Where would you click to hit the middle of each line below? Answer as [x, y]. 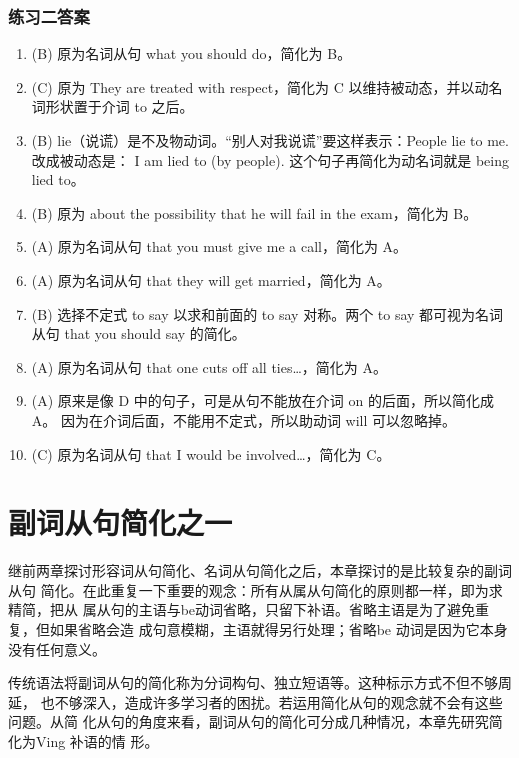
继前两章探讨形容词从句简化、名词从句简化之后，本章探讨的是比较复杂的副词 [260, 570]
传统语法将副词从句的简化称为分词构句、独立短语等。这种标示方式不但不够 [253, 682]
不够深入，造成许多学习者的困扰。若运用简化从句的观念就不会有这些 [278, 701]
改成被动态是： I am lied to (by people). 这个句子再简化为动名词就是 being [270, 159]
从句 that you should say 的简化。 [138, 333]
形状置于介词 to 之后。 [119, 106]
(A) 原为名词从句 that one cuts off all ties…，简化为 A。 [209, 366]
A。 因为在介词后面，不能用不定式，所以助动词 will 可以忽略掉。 [244, 419]
